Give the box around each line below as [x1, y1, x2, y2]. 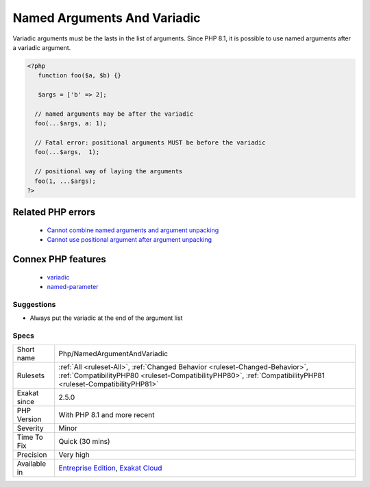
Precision [16, 450, 47, 460]
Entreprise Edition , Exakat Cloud [58, 463, 162, 473]
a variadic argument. [12, 43, 71, 51]
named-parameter [47, 283, 99, 291]
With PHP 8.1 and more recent [58, 410, 155, 420]
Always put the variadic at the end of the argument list [29, 314, 183, 322]
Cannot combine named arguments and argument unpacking [47, 226, 219, 234]
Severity [16, 423, 44, 433]
